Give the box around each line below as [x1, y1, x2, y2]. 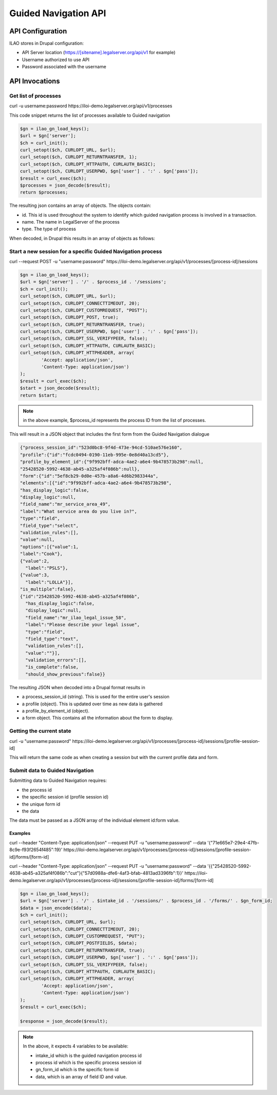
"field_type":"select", [20, 523, 79, 528]
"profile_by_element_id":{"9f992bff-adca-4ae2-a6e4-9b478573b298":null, [20, 459, 204, 465]
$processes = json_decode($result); [20, 182, 111, 188]
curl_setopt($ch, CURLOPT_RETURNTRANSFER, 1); [20, 154, 137, 160]
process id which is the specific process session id [35, 1059, 141, 1065]
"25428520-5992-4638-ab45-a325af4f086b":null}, [20, 466, 140, 472]
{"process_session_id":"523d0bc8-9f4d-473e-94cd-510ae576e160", [20, 445, 183, 450]
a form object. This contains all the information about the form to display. [22, 715, 174, 721]
